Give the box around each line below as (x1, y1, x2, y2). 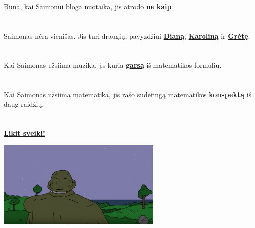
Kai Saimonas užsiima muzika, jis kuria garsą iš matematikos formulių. (4, 59, 222, 70)
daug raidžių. (4, 99, 44, 109)
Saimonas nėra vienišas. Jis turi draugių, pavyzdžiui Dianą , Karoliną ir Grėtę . (4, 30, 250, 41)
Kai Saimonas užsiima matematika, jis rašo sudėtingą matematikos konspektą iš (4, 89, 252, 99)
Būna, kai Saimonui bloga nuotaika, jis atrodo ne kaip (4, 1, 172, 12)
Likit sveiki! (4, 127, 45, 138)
